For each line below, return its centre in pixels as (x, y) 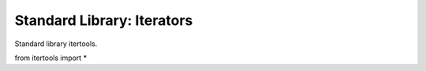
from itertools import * (50, 58)
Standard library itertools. (56, 44)
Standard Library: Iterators (104, 20)
